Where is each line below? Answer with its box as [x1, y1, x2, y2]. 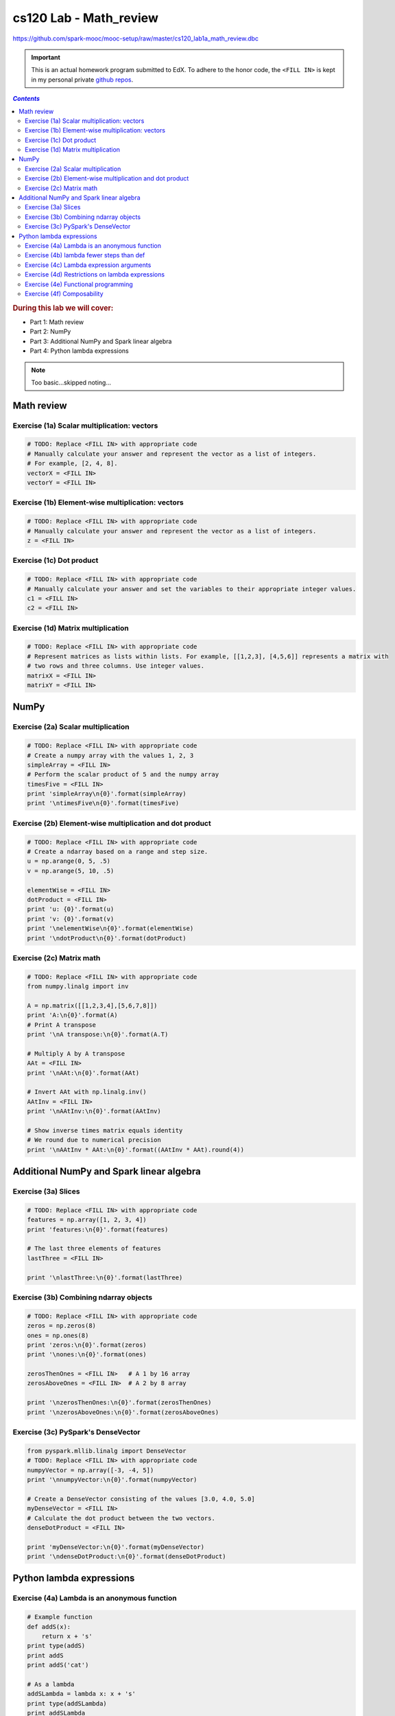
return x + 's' [41, 1632, 93, 1640]
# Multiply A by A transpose [27, 1050, 125, 1057]
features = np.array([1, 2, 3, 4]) [27, 1216, 147, 1224]
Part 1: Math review [29, 318, 84, 326]
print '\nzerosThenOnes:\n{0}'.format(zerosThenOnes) [27, 1399, 212, 1406]
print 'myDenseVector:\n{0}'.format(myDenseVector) [27, 1543, 205, 1551]
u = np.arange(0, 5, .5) [27, 857, 111, 865]
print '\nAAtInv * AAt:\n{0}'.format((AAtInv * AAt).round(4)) [27, 1146, 245, 1153]
